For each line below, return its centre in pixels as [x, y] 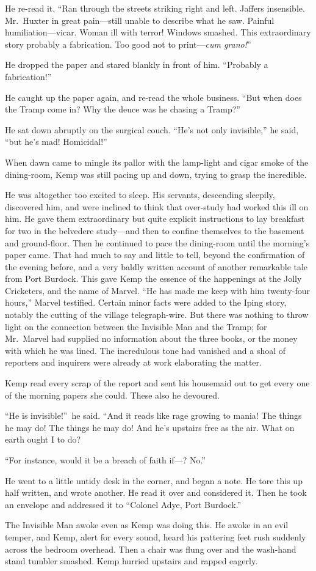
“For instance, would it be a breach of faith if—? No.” [105, 460]
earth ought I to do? [43, 439]
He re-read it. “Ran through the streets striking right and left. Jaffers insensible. [155, 8]
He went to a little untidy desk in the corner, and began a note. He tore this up [154, 480]
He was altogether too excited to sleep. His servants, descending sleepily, [140, 195]
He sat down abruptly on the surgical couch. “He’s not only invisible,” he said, [152, 129]
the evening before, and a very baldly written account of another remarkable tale [156, 266]
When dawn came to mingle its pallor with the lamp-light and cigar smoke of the [157, 162]
